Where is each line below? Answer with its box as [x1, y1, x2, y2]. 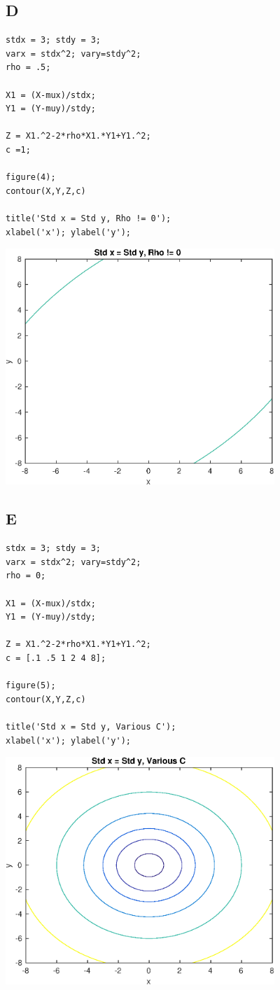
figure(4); [6, 172, 56, 183]
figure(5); [6, 681, 56, 691]
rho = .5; [6, 62, 51, 73]
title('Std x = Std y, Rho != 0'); [6, 213, 171, 223]
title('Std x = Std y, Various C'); [6, 721, 176, 732]
